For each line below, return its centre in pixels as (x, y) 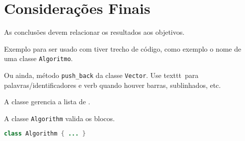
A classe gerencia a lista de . (47, 102)
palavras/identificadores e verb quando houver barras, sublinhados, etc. (113, 85)
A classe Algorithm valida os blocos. (59, 118)
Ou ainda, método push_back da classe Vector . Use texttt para (101, 75)
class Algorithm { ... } (45, 134)
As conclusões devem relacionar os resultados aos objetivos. (94, 32)
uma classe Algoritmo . (39, 58)
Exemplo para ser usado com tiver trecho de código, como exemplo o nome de (123, 48)
